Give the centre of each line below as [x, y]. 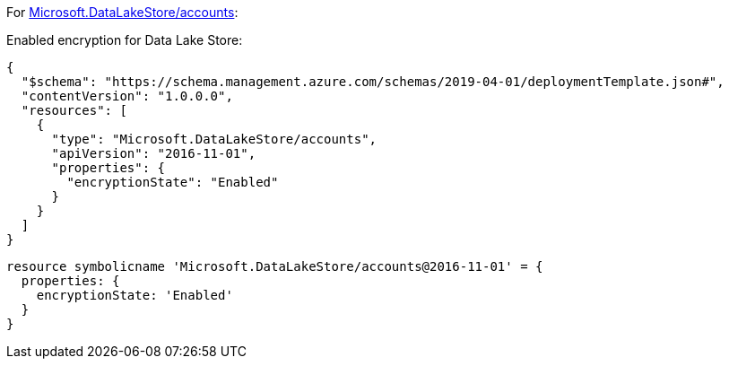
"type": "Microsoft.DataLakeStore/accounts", [214, 139]
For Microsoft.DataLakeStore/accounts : [122, 12]
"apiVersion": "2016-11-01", [154, 153]
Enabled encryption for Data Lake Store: [125, 40]
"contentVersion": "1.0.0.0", [127, 96]
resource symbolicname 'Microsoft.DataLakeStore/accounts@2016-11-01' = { [275, 266]
